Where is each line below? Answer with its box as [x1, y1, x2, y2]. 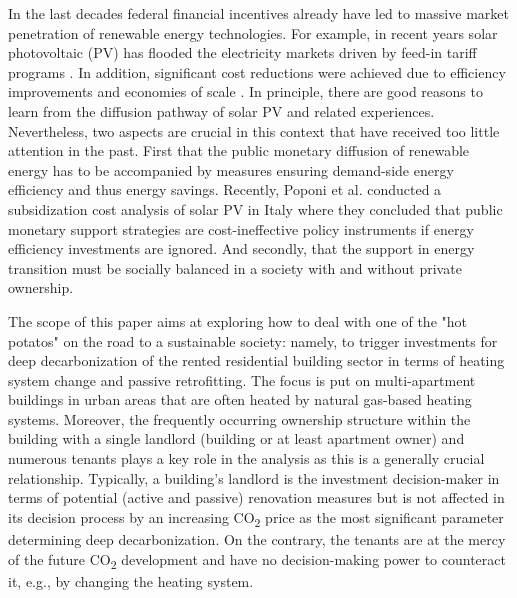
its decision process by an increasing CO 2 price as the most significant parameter [8, 506, 504, 530]
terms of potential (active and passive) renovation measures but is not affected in [8, 487, 505, 508]
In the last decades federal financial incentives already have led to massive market [8, 3, 509, 23]
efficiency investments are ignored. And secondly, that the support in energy [8, 238, 475, 259]
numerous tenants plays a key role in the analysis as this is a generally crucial [8, 448, 485, 469]
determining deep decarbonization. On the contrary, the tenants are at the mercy [8, 528, 506, 549]
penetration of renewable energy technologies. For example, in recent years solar [8, 22, 498, 43]
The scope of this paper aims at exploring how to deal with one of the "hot [8, 310, 467, 331]
